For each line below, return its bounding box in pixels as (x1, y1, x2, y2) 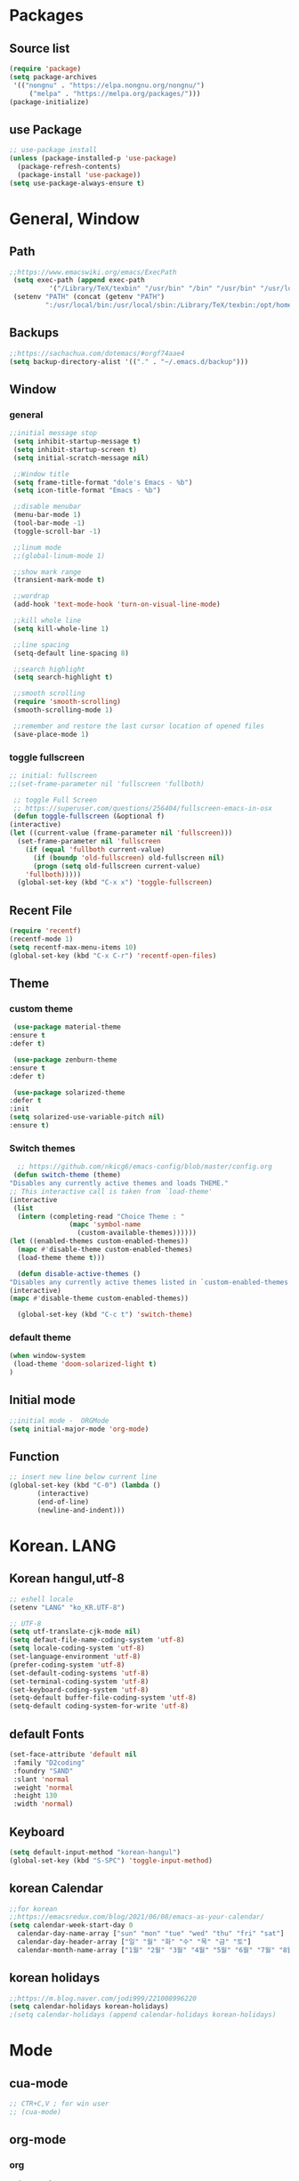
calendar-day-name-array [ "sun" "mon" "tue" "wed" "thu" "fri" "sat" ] (17, 1929, 285, 1938)
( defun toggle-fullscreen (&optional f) (12, 812, 166, 821)
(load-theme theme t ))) (17, 1253, 105, 1262)
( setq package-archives (9, 72, 98, 81)
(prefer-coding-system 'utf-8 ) (9, 1660, 125, 1669)
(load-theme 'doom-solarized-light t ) (12, 1360, 158, 1369)
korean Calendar (9, 1881, 104, 1896)
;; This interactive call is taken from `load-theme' (9, 1187, 214, 1196)
